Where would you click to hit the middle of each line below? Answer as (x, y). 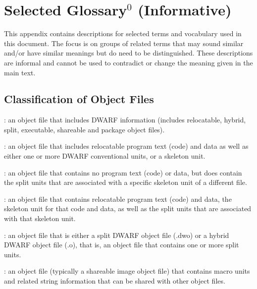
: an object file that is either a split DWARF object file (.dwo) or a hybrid (117, 235)
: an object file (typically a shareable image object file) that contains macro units (127, 271)
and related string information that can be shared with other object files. (115, 281)
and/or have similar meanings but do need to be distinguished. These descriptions (128, 53)
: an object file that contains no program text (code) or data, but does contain (123, 172)
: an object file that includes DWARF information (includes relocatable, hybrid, (125, 120)
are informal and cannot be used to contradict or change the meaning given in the (128, 62)
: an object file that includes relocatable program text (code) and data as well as (126, 146)
